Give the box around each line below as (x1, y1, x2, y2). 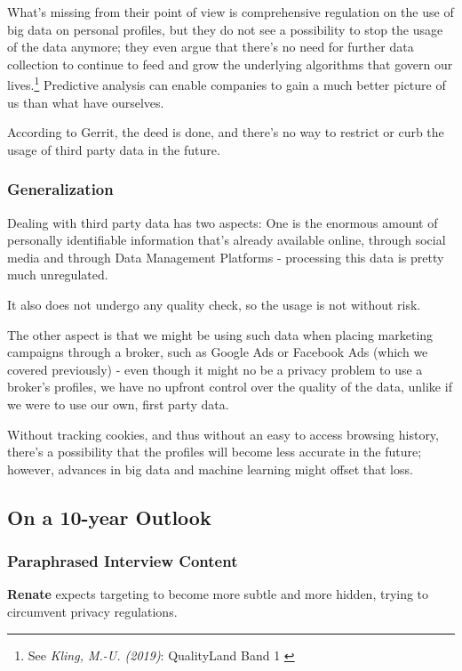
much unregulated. (7, 265, 108, 284)
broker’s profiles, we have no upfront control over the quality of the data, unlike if (7, 377, 452, 396)
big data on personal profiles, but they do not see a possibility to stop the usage (7, 20, 443, 38)
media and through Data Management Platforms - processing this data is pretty (7, 247, 444, 266)
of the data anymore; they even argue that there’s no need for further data (7, 37, 414, 56)
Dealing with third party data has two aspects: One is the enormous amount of (7, 213, 438, 231)
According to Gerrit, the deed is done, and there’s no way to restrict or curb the (7, 123, 444, 141)
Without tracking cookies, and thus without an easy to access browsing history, (7, 424, 439, 443)
